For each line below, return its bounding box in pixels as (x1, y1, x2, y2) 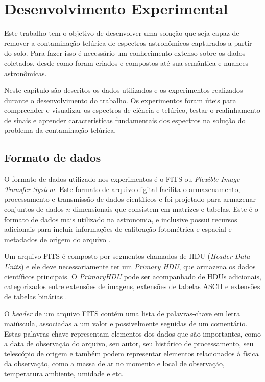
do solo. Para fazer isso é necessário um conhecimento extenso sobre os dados (4, 47, 246, 58)
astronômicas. (4, 67, 47, 78)
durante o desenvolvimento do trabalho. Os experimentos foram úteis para (4, 94, 236, 105)
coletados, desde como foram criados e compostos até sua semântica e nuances (4, 57, 249, 68)
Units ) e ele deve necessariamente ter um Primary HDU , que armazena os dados (4, 261, 256, 272)
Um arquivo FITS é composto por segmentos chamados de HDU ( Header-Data (4, 251, 250, 261)
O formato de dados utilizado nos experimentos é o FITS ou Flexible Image (4, 174, 240, 184)
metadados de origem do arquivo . (4, 233, 111, 244)
